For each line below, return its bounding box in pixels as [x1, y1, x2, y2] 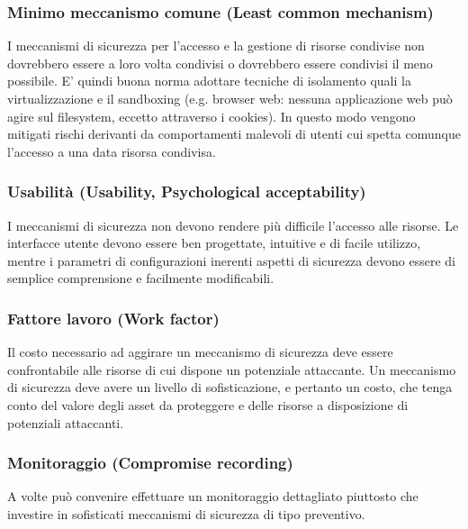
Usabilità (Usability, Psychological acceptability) [7, 180, 366, 203]
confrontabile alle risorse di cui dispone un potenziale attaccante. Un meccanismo [7, 360, 456, 379]
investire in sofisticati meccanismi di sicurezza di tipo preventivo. [7, 504, 365, 523]
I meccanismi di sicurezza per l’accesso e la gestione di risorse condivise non [7, 36, 425, 55]
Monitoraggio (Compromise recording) [7, 451, 293, 474]
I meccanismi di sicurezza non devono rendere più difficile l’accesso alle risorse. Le [7, 215, 459, 234]
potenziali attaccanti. [7, 413, 124, 432]
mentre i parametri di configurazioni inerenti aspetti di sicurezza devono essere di [7, 251, 455, 269]
